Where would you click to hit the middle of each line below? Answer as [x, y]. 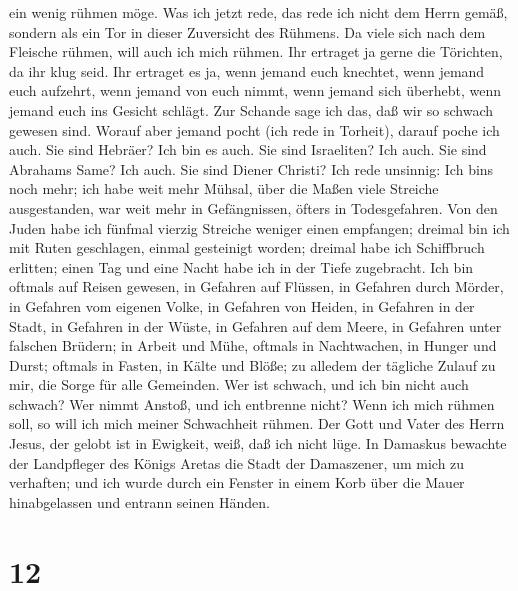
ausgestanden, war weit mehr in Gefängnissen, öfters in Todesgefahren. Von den [253, 207]
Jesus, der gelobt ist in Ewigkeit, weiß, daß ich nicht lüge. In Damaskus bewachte [258, 443]
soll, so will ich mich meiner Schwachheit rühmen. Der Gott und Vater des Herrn [257, 423]
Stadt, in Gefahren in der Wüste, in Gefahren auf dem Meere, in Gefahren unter [255, 325]
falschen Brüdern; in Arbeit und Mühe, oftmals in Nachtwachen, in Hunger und [253, 345]
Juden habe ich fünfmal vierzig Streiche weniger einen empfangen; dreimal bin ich [259, 227]
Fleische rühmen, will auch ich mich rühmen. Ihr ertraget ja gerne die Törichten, [256, 51]
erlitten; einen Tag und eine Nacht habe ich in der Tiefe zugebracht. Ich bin [241, 266]
